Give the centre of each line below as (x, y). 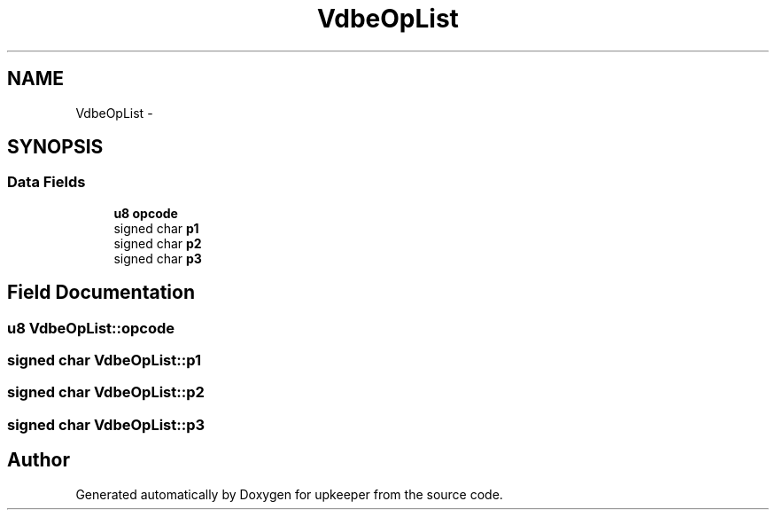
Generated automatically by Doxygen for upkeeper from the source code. (289, 494)
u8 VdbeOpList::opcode (91, 328)
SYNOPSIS (55, 147)
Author (39, 460)
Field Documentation (101, 293)
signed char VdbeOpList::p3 (106, 424)
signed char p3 (158, 258)
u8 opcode (146, 213)
